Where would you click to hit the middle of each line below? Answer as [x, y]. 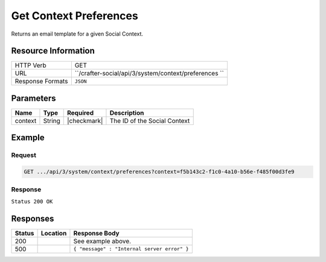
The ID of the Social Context [150, 121]
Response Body [97, 233]
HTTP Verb [30, 65]
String [52, 121]
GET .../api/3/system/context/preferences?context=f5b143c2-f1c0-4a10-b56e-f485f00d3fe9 [159, 172]
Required [80, 113]
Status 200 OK [32, 201]
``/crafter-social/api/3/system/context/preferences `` [149, 74]
